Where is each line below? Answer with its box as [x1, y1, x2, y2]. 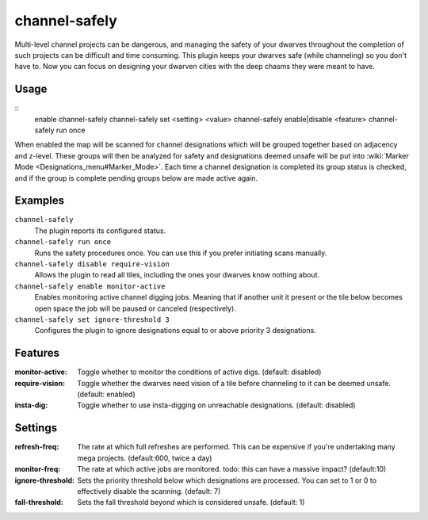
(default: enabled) [77, 389, 136, 400]
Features [14, 346, 59, 360]
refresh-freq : [14, 442, 59, 452]
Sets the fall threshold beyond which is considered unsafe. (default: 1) [77, 498, 305, 507]
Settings [14, 421, 58, 435]
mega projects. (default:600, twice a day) [77, 453, 212, 463]
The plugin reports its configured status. [34, 226, 166, 235]
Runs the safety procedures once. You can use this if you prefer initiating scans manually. [34, 248, 327, 258]
